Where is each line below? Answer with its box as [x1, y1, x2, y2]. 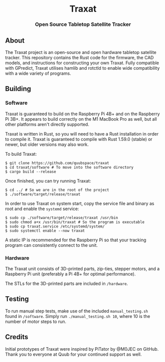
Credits [5, 333, 29, 341]
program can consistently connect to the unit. [5, 242, 98, 248]
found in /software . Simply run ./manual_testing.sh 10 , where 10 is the [5, 313, 151, 319]
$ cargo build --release [5, 169, 56, 174]
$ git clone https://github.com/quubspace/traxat [5, 160, 110, 166]
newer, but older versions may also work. [5, 141, 89, 147]
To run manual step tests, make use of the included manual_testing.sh [5, 308, 148, 314]
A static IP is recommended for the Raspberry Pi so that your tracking [5, 237, 147, 243]
